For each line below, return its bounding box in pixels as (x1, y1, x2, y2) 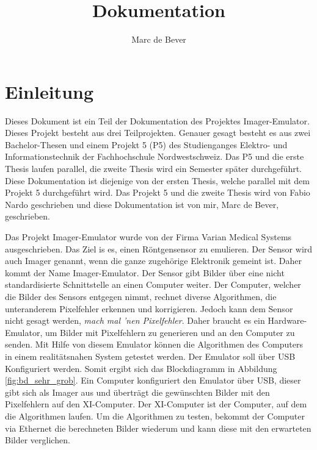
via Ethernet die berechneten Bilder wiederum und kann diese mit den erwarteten (5, 421, 312, 434)
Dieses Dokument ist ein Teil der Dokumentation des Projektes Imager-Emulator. (5, 114, 310, 127)
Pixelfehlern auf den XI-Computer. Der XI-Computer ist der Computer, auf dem (5, 398, 307, 410)
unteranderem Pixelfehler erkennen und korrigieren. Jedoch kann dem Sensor (5, 302, 293, 315)
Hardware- (268, 314, 307, 327)
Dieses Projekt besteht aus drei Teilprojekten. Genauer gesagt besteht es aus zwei (5, 126, 311, 139)
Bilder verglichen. (5, 434, 70, 446)
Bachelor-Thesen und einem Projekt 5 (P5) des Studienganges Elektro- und (5, 138, 288, 151)
